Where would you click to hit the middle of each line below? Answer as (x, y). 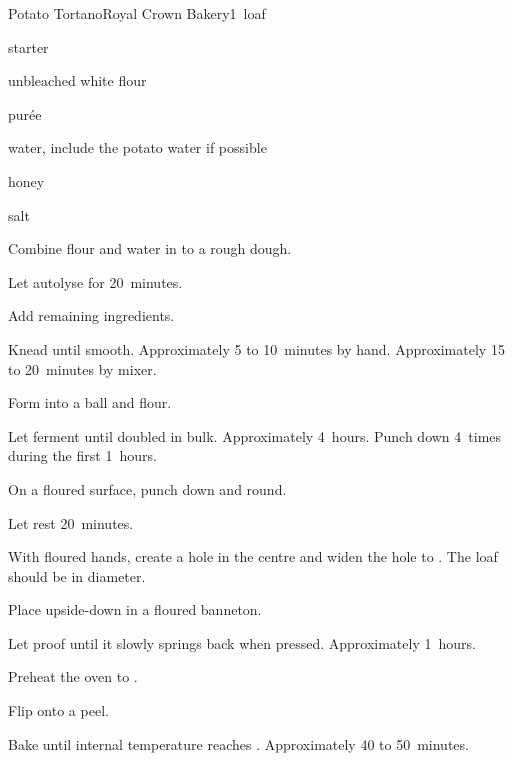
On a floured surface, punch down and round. (147, 488)
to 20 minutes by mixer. (82, 368)
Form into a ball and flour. (90, 402)
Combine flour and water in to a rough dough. (150, 248)
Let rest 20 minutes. (71, 522)
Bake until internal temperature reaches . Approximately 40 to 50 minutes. (238, 743)
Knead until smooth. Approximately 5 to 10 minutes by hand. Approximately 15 (256, 348)
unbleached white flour (77, 80)
